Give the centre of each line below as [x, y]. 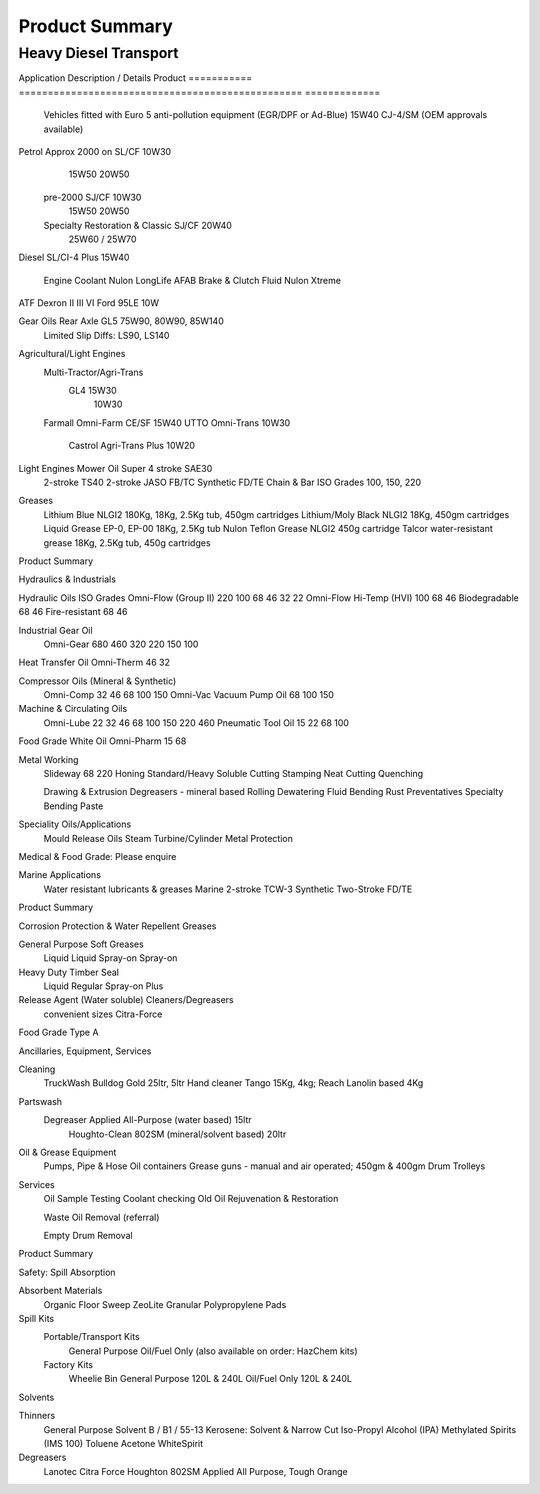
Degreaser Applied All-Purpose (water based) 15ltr [147, 1120]
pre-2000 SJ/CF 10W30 [92, 197]
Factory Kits [68, 1365]
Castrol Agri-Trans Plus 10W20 [131, 446]
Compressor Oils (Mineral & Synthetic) [97, 681]
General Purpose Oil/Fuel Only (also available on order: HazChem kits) [213, 1351]
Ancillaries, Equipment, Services [85, 1051]
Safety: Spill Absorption [67, 1272]
